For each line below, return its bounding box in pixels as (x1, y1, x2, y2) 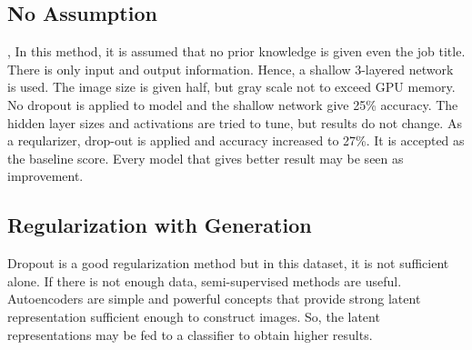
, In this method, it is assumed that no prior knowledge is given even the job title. (7, 42, 466, 61)
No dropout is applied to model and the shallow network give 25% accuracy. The (7, 95, 458, 114)
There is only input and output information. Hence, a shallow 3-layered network (7, 59, 454, 78)
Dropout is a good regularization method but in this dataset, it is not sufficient (7, 254, 449, 273)
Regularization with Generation (7, 211, 312, 239)
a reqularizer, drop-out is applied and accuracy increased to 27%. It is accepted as (7, 131, 465, 150)
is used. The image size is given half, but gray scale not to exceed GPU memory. (7, 77, 456, 96)
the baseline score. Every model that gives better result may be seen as (7, 148, 404, 167)
